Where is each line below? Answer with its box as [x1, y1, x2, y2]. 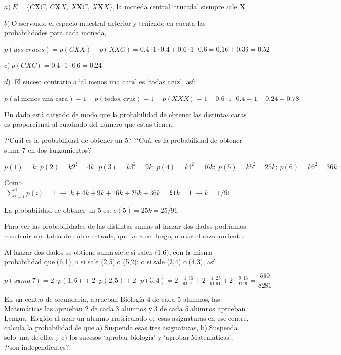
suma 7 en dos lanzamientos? [4, 144, 91, 155]
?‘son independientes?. [4, 341, 71, 352]
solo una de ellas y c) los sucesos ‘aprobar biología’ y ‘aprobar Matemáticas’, [4, 332, 233, 342]
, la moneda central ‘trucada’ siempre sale [113, 1, 237, 11]
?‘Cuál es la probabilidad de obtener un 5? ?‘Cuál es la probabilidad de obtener [4, 135, 242, 145]
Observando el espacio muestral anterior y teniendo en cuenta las [11, 18, 206, 28]
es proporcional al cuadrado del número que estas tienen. [4, 118, 174, 129]
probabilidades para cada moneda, [4, 27, 107, 38]
